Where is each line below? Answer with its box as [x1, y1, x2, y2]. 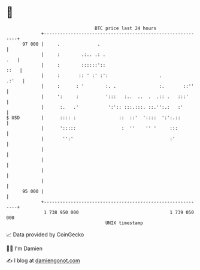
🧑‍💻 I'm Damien [6, 245, 43, 252]
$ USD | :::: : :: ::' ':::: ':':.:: [6, 114, 181, 121]
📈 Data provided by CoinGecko [6, 231, 84, 238]
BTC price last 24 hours [95, 25, 157, 31]
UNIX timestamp [105, 219, 144, 226]
